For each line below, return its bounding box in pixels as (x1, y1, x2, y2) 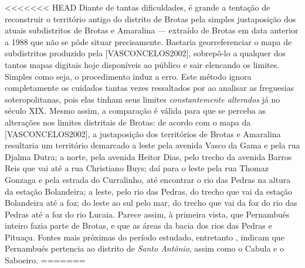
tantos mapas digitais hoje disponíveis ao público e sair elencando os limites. (5, 58, 280, 70)
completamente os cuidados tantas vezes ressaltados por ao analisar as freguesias (5, 82, 294, 94)
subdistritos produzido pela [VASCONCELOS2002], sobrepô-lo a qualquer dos (5, 47, 286, 59)
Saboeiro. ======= (5, 254, 86, 266)
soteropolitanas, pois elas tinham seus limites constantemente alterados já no (5, 93, 280, 105)
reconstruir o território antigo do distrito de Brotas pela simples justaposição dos (5, 12, 296, 25)
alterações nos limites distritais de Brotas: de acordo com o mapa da (5, 116, 251, 128)
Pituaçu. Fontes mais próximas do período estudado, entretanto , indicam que (5, 230, 284, 243)
